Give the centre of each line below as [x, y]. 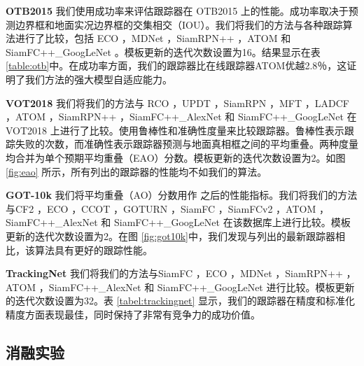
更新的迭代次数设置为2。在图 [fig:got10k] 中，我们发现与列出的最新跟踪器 [170, 235]
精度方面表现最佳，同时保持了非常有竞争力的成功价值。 [133, 314]
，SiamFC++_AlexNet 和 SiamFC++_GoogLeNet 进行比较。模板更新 [197, 287]
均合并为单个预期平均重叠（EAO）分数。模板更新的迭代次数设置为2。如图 [176, 157]
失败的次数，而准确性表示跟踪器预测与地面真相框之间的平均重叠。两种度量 [187, 144]
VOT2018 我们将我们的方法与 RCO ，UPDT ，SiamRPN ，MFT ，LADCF [177, 103]
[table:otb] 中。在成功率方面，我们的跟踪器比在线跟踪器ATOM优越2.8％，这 [176, 65]
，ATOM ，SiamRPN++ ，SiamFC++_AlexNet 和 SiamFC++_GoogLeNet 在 [181, 117]
